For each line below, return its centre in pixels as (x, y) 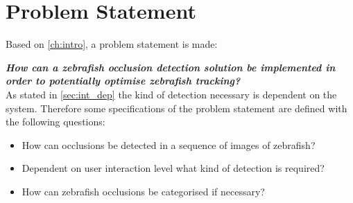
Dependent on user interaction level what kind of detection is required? (173, 168)
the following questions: (55, 122)
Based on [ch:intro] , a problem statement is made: (112, 44)
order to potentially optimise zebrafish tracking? (123, 81)
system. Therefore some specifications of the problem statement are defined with (176, 108)
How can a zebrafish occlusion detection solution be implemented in (171, 67)
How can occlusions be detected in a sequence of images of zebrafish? (169, 144)
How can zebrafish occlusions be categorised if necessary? (143, 191)
